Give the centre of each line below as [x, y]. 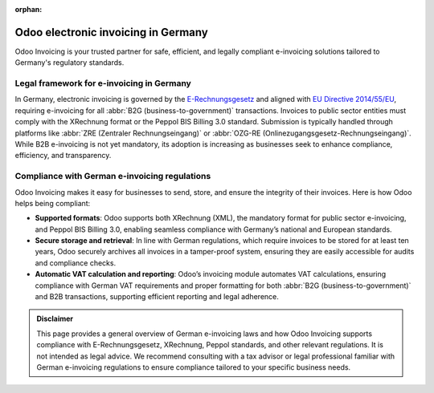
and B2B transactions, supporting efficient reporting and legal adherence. [157, 297]
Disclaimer [55, 319]
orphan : [29, 9]
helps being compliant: [53, 203]
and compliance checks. [76, 263]
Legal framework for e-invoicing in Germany [103, 83]
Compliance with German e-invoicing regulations [113, 176]
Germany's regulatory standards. [70, 63]
